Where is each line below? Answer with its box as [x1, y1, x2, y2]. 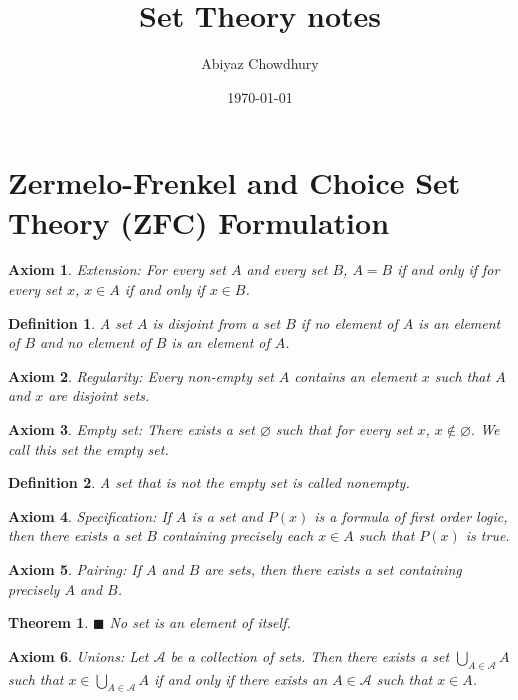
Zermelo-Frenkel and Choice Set [8, 162, 461, 203]
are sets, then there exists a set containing [204, 558, 462, 579]
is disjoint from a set [152, 312, 281, 333]
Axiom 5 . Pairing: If [8, 558, 142, 579]
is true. [465, 525, 510, 546]
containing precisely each [162, 525, 314, 546]
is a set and [191, 505, 263, 526]
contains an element [294, 365, 417, 386]
